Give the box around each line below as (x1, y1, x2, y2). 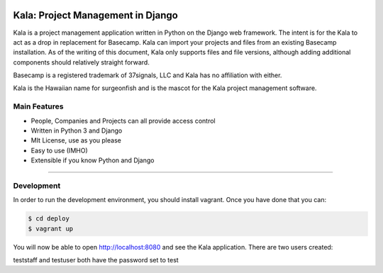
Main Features (13, 101, 64, 111)
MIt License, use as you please (30, 136, 122, 145)
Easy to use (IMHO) (30, 146, 88, 155)
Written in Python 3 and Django (30, 126, 123, 135)
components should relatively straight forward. (13, 57, 150, 67)
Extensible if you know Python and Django (30, 156, 155, 165)
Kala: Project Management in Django (13, 9, 179, 21)
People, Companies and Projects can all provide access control (30, 116, 216, 125)
